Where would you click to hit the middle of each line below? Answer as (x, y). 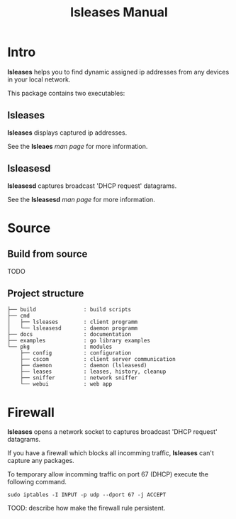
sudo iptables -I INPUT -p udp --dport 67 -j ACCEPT (87, 495)
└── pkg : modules (60, 347)
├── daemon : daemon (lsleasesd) (84, 366)
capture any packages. (41, 461)
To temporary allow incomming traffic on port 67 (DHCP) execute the (108, 474)
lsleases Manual (119, 12)
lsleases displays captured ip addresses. (67, 133)
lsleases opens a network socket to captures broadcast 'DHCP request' (112, 432)
